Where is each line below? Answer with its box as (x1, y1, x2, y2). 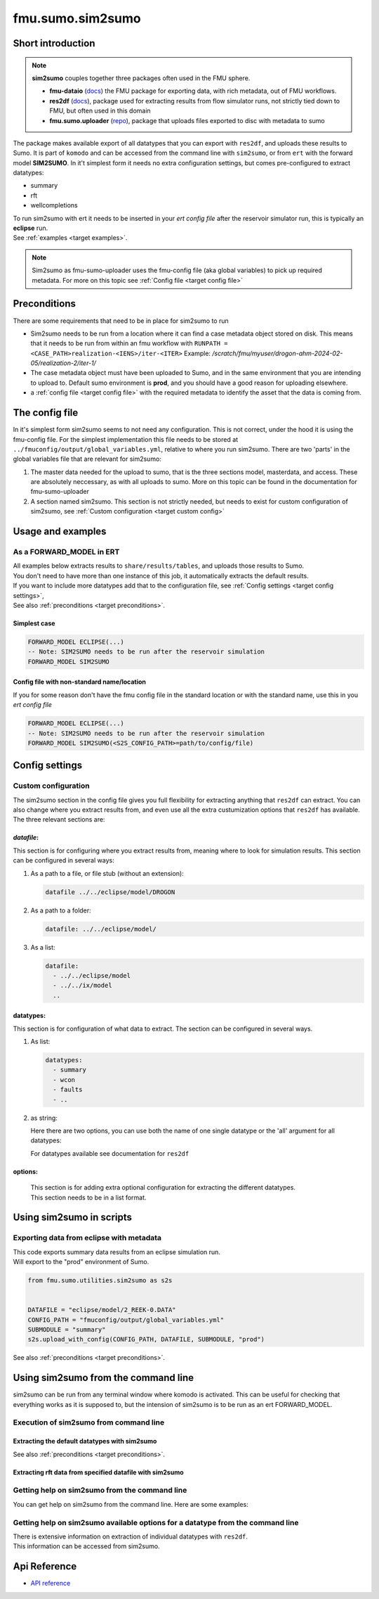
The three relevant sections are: (13, 815, 105, 824)
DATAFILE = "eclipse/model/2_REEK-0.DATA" (27, 1306, 176, 1314)
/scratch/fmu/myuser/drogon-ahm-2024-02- (211, 349, 343, 357)
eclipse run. (13, 224, 48, 232)
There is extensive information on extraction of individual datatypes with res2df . (13, 1532, 248, 1541)
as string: (30, 1114, 58, 1122)
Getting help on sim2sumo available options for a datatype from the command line (13, 1517, 299, 1527)
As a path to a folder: (30, 906, 91, 915)
